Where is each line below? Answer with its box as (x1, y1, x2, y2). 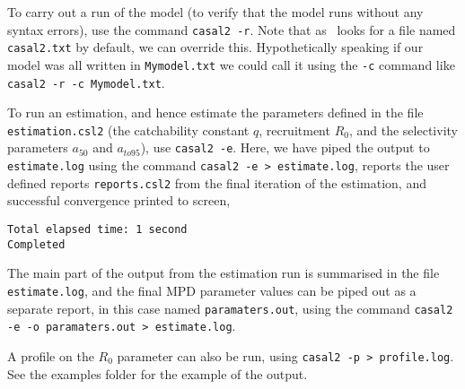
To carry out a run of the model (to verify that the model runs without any (7, 3, 424, 21)
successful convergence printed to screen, (7, 191, 231, 210)
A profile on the (7, 346, 94, 365)
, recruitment (259, 120, 330, 139)
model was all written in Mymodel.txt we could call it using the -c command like (7, 55, 455, 73)
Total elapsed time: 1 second (7, 223, 188, 237)
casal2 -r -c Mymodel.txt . (7, 73, 165, 91)
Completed (7, 238, 66, 251)
